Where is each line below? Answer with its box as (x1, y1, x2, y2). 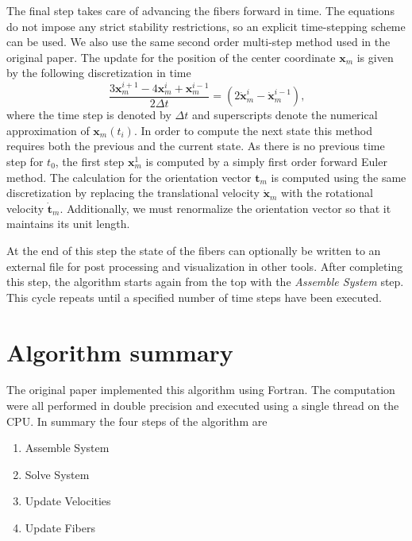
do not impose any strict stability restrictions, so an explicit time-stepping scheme (6, 17, 406, 34)
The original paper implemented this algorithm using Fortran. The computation (6, 381, 395, 398)
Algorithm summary (6, 335, 233, 368)
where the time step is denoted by (6, 106, 171, 123)
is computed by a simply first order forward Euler (145, 153, 387, 169)
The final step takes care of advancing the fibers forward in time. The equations (6, 2, 395, 18)
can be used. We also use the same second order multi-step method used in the (6, 33, 391, 50)
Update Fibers (25, 520, 96, 536)
